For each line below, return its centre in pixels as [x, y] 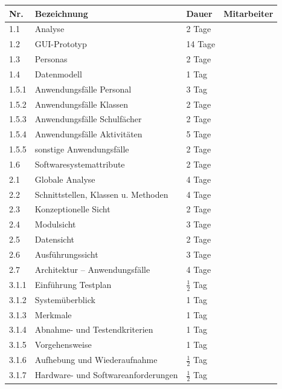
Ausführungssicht [66, 254]
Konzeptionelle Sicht [72, 209]
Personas [51, 59]
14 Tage [201, 44]
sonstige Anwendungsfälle [82, 149]
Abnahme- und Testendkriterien [94, 329]
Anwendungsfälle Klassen [82, 104]
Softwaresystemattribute [80, 164]
